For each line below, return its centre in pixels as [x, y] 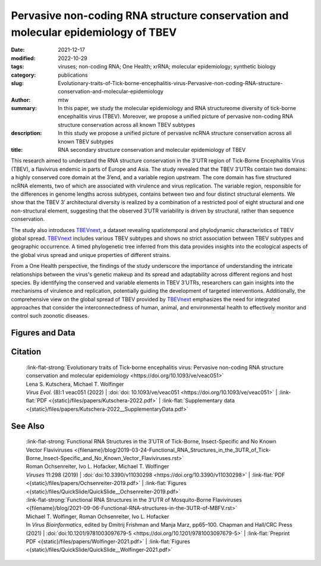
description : [26, 133]
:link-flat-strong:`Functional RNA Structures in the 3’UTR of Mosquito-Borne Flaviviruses [134, 499]
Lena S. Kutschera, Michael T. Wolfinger [75, 384]
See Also [28, 426]
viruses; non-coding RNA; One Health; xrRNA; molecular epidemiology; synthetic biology [167, 67]
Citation [26, 352]
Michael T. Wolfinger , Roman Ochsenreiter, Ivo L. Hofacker [97, 516]
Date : [18, 50]
